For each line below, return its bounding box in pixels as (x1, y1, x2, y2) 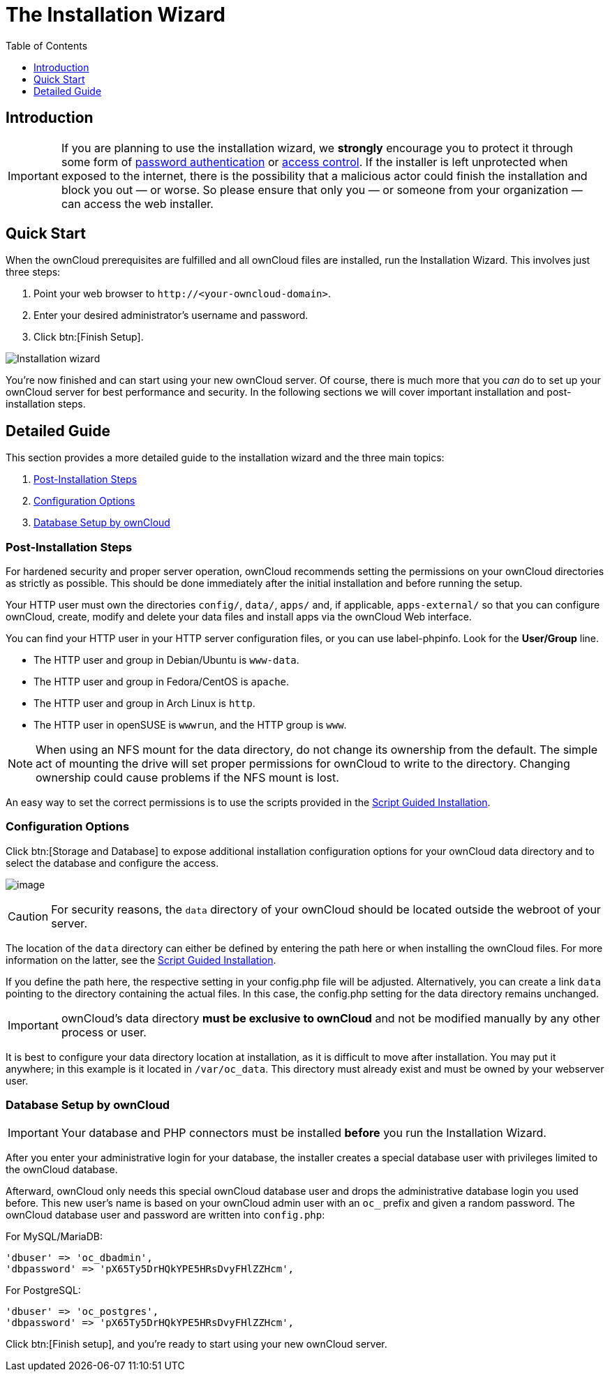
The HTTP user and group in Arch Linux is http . (34, 697, 255, 710)
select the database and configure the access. (6, 856, 219, 869)
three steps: (6, 266, 61, 278)
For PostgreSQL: (6, 1283, 81, 1296)
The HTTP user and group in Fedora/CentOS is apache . (34, 676, 290, 688)
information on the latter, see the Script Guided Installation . (6, 953, 276, 966)
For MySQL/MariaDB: (6, 1230, 103, 1242)
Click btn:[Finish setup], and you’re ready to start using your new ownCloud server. (6, 1337, 387, 1350)
